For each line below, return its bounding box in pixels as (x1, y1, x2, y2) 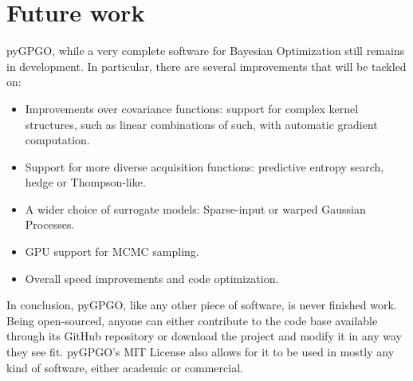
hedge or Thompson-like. (25, 174, 146, 190)
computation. (25, 132, 90, 148)
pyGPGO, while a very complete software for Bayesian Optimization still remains (6, 42, 405, 59)
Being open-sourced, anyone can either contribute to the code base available (6, 312, 378, 328)
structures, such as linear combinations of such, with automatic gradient (25, 116, 378, 132)
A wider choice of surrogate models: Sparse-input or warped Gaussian (25, 200, 366, 217)
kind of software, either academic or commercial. (6, 359, 243, 375)
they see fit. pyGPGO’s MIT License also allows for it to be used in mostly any (6, 344, 395, 360)
